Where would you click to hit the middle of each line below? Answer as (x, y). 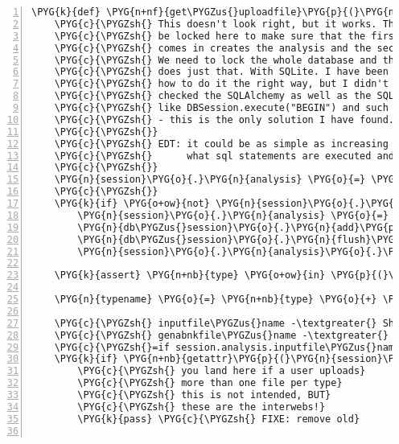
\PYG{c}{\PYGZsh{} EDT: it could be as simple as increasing (221, 144)
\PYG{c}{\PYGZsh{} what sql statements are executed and (224, 156)
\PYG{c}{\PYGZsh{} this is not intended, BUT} (204, 395)
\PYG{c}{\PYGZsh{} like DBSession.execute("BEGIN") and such (221, 108)
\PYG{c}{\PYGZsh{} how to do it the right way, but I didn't (221, 84)
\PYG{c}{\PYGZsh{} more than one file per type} (210, 383)
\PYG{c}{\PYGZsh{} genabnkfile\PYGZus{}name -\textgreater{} (221, 335)
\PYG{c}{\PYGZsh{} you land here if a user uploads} (222, 371)
